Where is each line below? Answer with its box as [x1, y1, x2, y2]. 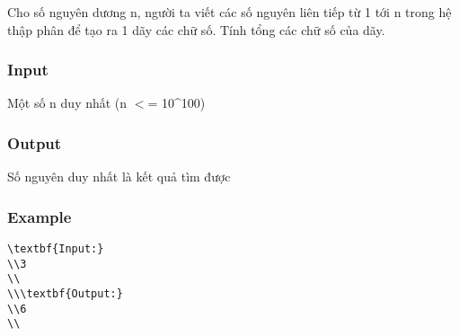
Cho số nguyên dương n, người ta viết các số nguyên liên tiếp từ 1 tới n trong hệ [7, 3, 452, 21]
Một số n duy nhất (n [7, 93, 128, 112]
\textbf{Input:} [7, 243, 104, 256]
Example [7, 205, 72, 227]
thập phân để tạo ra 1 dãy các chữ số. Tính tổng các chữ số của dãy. [7, 20, 385, 39]
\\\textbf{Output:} [7, 287, 123, 300]
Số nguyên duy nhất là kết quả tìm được [7, 167, 231, 186]
